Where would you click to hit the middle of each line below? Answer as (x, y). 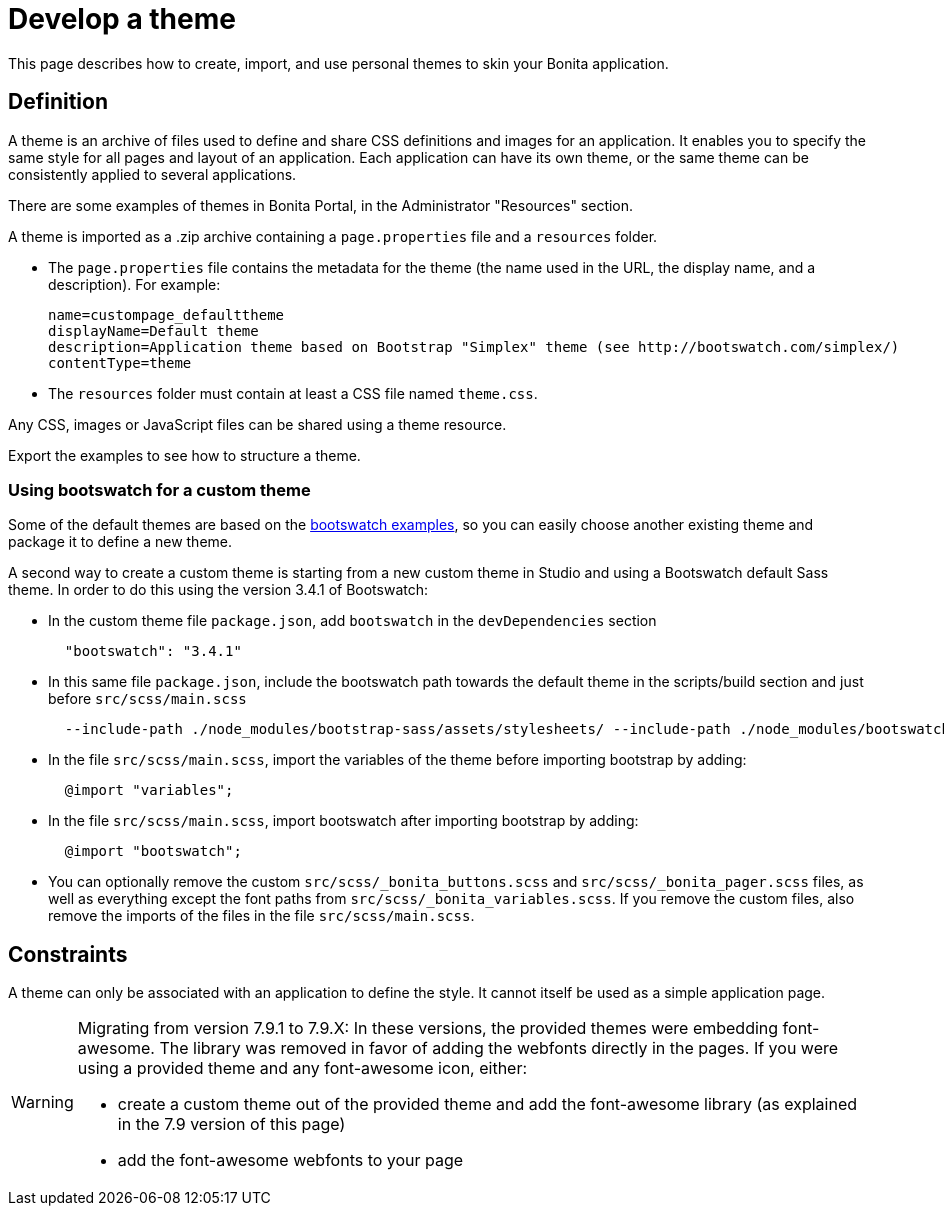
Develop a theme (122, 19)
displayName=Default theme (153, 330)
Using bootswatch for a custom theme (159, 489)
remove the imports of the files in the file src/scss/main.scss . (261, 916)
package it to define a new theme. (120, 542)
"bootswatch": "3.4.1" (153, 651)
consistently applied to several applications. (152, 174)
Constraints (68, 954)
